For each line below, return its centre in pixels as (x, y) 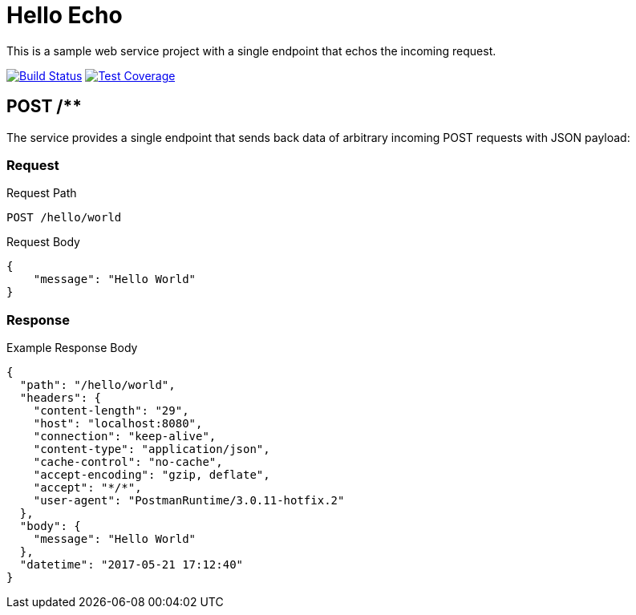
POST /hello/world (64, 218)
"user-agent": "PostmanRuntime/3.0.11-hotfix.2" (189, 501)
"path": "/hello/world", (97, 385)
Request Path (42, 193)
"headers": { (61, 398)
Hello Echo (65, 15)
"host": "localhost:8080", (118, 424)
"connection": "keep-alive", (125, 437)
